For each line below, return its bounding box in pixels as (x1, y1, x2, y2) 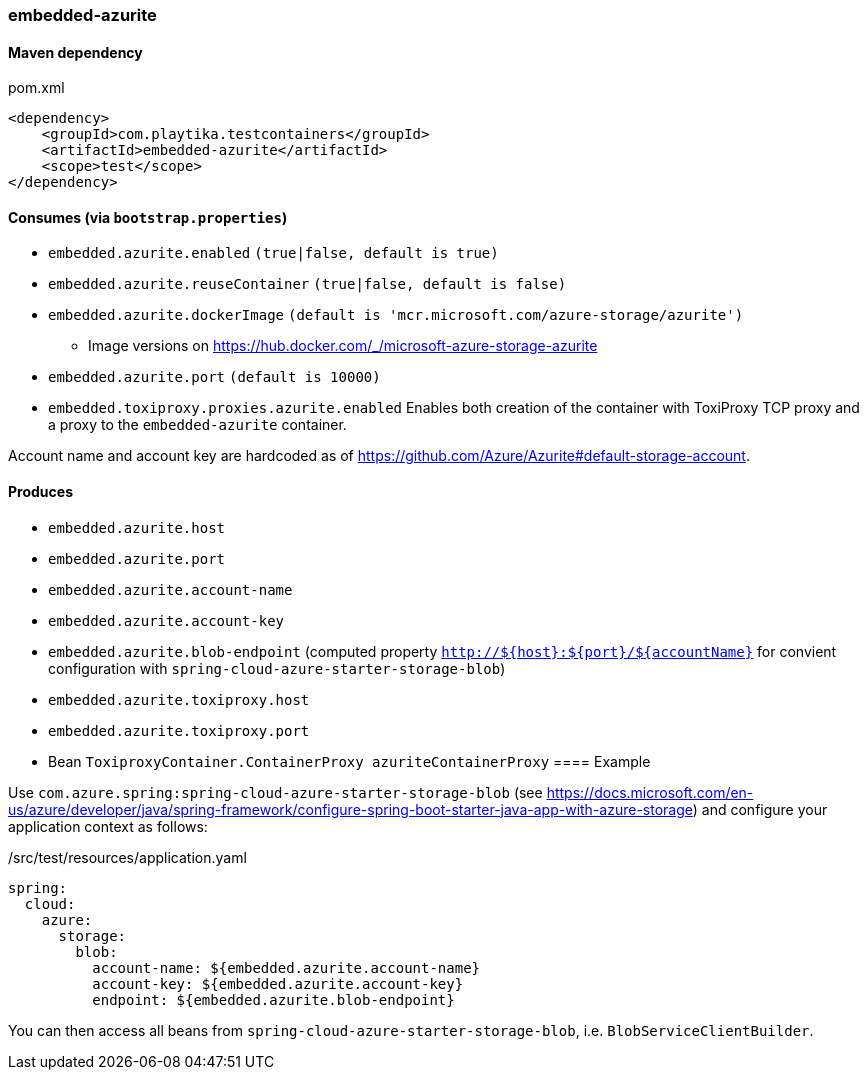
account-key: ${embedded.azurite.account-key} (92, 975, 464, 992)
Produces (8, 483, 73, 501)
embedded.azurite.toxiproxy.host (48, 691, 310, 708)
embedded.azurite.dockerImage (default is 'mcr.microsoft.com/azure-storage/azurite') (48, 307, 744, 324)
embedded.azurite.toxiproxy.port (48, 722, 310, 739)
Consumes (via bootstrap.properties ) (8, 208, 288, 226)
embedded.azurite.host (48, 519, 226, 536)
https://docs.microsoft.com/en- (546, 783, 754, 801)
